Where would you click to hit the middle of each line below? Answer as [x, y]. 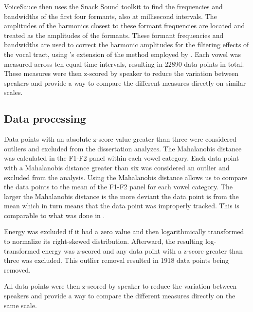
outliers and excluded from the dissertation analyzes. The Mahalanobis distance [123, 148]
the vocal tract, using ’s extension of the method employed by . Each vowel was [123, 54]
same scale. [20, 305]
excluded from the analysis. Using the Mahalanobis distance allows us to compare [126, 177]
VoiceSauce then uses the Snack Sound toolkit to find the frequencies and [113, 6]
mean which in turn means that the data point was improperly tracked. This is [122, 206]
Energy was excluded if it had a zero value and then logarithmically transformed [124, 231]
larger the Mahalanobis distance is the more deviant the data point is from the [121, 196]
